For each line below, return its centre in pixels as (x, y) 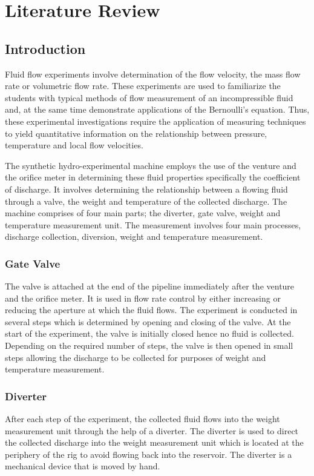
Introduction (45, 48)
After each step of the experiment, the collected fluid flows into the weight (142, 419)
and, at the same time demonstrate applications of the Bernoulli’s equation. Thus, (157, 109)
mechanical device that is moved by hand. (83, 466)
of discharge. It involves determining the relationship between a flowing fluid (146, 189)
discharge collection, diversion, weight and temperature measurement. (134, 236)
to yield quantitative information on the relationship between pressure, (136, 133)
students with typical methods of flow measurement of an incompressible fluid (149, 97)
